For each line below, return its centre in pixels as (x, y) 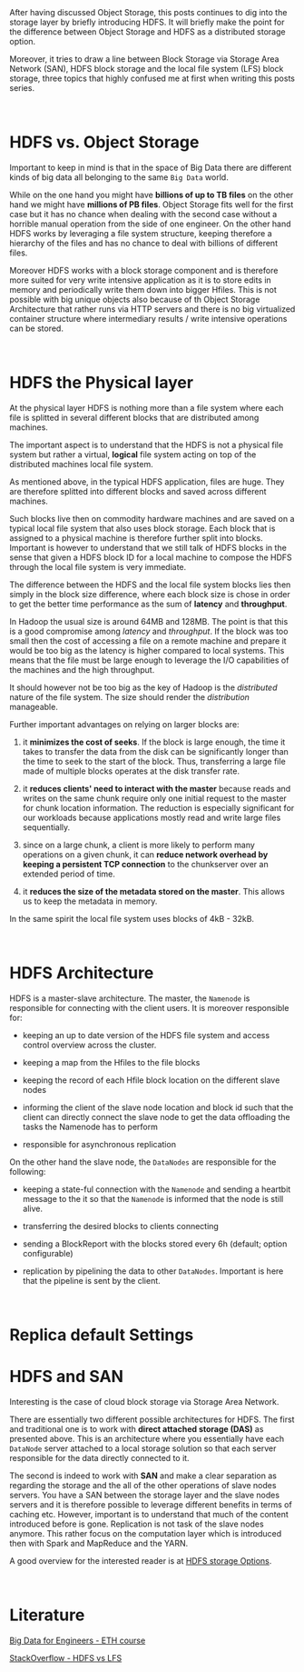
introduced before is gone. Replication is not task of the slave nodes (137, 1524)
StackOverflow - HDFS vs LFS (66, 1657)
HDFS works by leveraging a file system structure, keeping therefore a (141, 233)
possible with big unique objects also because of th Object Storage (135, 299)
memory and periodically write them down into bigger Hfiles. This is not (143, 289)
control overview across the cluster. (89, 1045)
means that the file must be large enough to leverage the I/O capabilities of (149, 660)
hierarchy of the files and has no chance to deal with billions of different (144, 243)
